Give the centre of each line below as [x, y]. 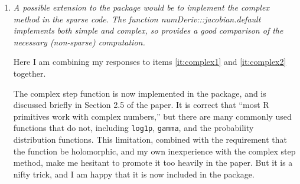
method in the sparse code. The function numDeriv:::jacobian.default [137, 19]
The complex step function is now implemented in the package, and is [140, 93]
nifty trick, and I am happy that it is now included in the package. [134, 174]
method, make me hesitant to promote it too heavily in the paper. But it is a [153, 162]
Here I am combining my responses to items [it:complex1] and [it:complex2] [150, 62]
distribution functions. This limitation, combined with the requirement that [150, 139]
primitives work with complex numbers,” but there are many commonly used [152, 116]
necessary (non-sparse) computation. [79, 42]
